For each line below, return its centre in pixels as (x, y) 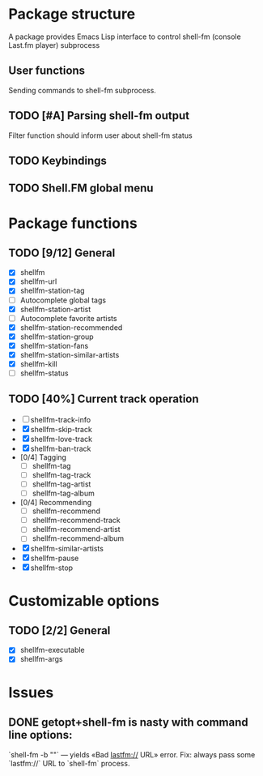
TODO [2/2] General (59, 630)
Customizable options (84, 600)
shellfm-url (38, 281)
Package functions (73, 223)
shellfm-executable (52, 650)
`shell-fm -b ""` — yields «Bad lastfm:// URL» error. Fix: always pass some (132, 754)
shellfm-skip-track (62, 429)
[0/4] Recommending (56, 503)
